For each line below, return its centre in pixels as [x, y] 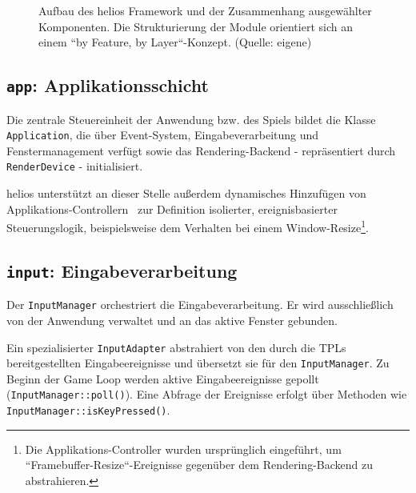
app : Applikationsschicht [108, 85]
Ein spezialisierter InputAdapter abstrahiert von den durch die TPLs [176, 347]
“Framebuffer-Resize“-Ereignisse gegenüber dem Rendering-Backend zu [199, 465]
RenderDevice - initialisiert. [75, 166]
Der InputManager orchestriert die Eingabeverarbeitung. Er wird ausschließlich [200, 305]
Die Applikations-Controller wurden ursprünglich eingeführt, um [183, 449]
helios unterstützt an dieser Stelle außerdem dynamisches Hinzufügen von [186, 193]
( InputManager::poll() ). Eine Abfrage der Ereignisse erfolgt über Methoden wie [207, 394]
